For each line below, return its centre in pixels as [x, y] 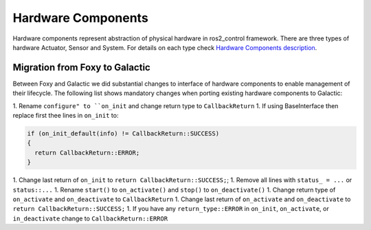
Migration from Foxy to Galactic [81, 67]
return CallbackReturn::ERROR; [87, 153]
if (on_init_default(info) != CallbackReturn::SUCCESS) [123, 133]
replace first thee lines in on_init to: [66, 116]
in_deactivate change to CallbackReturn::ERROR [90, 218]
